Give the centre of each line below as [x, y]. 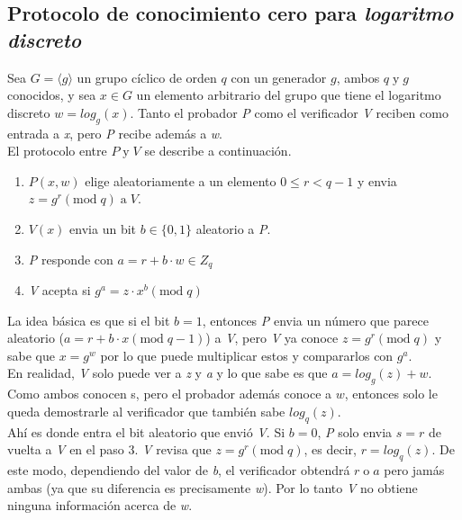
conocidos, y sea [52, 95]
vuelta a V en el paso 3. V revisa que [109, 449]
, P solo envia [355, 431]
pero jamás [414, 469]
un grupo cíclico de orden [147, 77]
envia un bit [103, 228]
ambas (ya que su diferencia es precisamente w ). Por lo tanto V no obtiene [213, 487]
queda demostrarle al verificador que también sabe [146, 411]
